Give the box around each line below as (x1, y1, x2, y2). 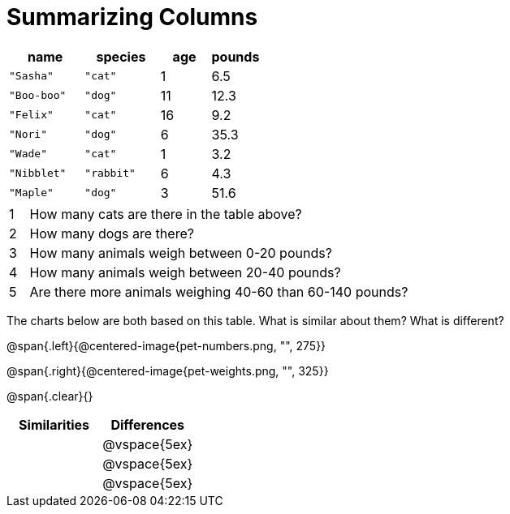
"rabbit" (84, 167, 136, 180)
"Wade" (9, 148, 47, 161)
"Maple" (9, 186, 54, 199)
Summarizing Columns (6, 3, 258, 31)
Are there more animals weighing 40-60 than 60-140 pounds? (29, 283, 408, 300)
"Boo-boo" (9, 89, 67, 102)
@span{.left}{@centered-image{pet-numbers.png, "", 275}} (6, 338, 326, 353)
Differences (110, 416, 185, 433)
